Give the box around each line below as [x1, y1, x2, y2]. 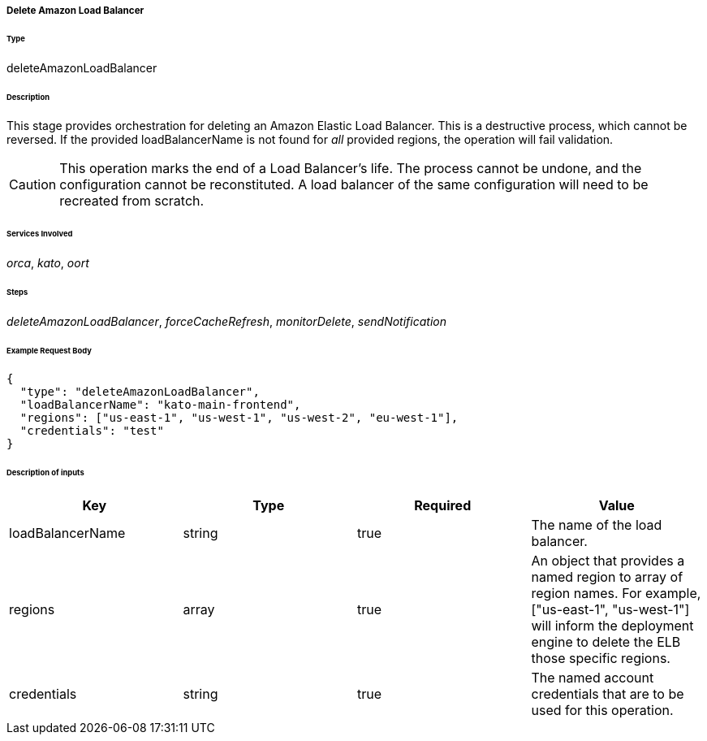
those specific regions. [531, 650, 670, 667]
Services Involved [6, 229, 73, 239]
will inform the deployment [531, 617, 694, 635]
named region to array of [531, 569, 683, 586]
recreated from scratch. [59, 193, 205, 210]
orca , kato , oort [6, 256, 89, 271]
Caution [9, 176, 57, 193]
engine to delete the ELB [531, 634, 681, 651]
